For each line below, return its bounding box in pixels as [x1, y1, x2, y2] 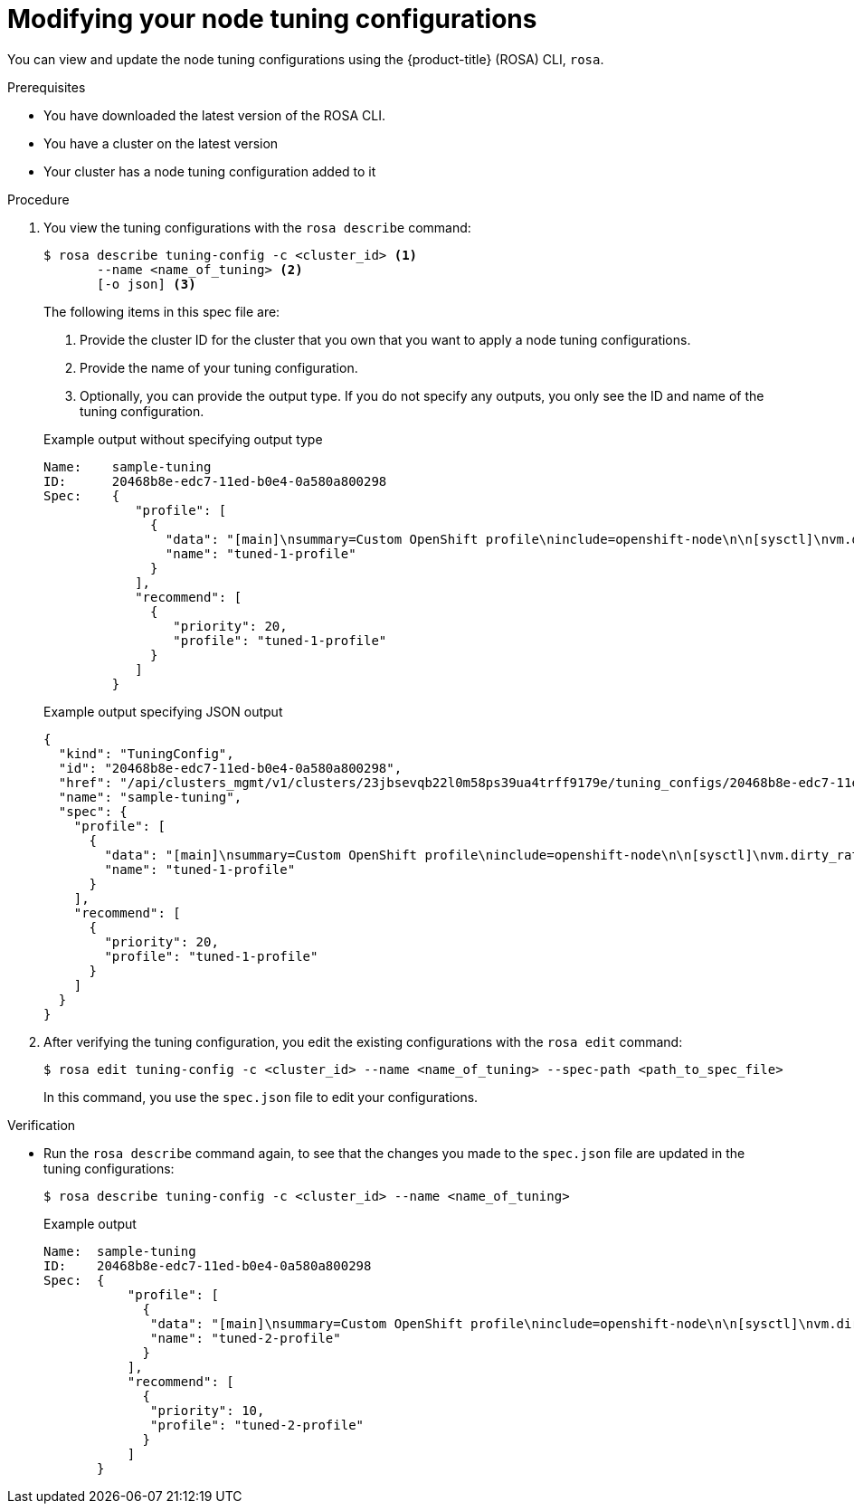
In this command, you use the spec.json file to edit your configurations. [43, 1088, 479, 1105]
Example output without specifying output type [43, 431, 323, 447]
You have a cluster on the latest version [43, 135, 279, 151]
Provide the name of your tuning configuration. [80, 359, 358, 375]
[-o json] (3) [97, 276, 196, 291]
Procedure [7, 191, 70, 207]
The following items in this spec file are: [43, 303, 280, 319]
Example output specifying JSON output [43, 703, 283, 719]
